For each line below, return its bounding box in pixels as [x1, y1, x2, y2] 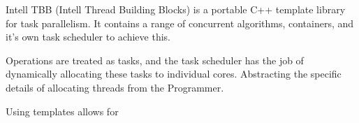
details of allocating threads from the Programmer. [6, 80, 224, 94]
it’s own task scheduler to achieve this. [6, 29, 170, 44]
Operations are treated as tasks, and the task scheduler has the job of [6, 52, 304, 67]
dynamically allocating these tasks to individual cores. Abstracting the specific [6, 66, 342, 81]
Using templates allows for [6, 103, 119, 118]
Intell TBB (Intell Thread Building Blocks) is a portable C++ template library [6, 2, 346, 16]
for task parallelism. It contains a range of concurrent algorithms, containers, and [6, 15, 354, 30]
